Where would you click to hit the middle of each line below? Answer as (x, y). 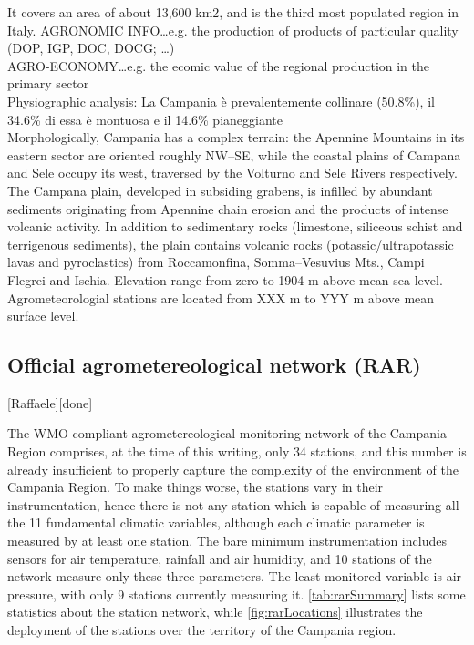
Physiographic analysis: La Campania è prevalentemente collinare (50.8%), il (221, 101)
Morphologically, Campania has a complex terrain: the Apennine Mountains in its (236, 137)
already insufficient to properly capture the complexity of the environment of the (233, 469)
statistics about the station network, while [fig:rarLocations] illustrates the (215, 612)
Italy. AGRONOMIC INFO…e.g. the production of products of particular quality (233, 30)
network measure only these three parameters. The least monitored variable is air (235, 576)
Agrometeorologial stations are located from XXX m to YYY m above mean (221, 297)
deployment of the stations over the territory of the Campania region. (202, 630)
